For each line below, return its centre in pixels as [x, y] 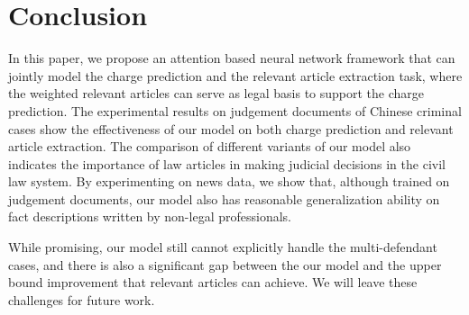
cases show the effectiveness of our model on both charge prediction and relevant [231, 128]
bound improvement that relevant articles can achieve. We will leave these [213, 282]
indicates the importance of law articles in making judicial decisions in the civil [227, 163]
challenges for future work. [82, 299]
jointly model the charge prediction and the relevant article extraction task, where [235, 75]
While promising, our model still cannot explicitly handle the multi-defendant [223, 247]
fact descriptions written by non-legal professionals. [150, 216]
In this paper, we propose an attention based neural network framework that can [232, 58]
